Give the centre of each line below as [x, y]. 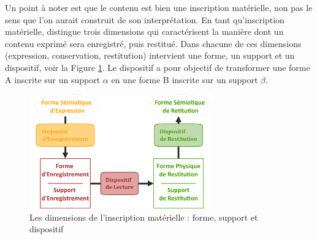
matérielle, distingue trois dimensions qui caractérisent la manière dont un [144, 31]
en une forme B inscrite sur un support [185, 79]
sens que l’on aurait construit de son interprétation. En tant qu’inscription [145, 19]
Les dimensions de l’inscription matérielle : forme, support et [144, 217]
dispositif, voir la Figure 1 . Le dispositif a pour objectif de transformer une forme [158, 67]
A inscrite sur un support [53, 79]
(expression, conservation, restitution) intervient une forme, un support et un [150, 55]
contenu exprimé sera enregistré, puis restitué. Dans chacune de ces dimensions [153, 43]
